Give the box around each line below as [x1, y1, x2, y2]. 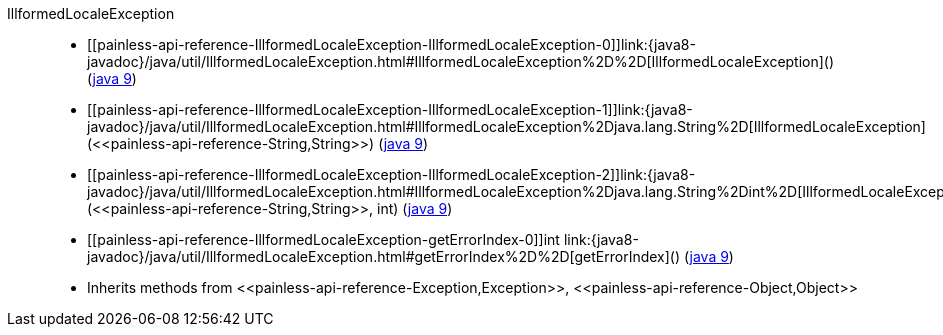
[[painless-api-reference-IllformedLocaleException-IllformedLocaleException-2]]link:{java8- [87, 166, 696, 183]
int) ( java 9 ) [377, 200, 453, 217]
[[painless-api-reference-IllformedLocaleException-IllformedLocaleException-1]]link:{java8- [87, 101, 693, 118]
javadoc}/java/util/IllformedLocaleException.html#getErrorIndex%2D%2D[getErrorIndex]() [87, 248, 681, 265]
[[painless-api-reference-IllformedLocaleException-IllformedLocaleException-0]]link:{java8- [87, 36, 696, 53]
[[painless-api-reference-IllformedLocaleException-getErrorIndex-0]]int [87, 231, 560, 248]
